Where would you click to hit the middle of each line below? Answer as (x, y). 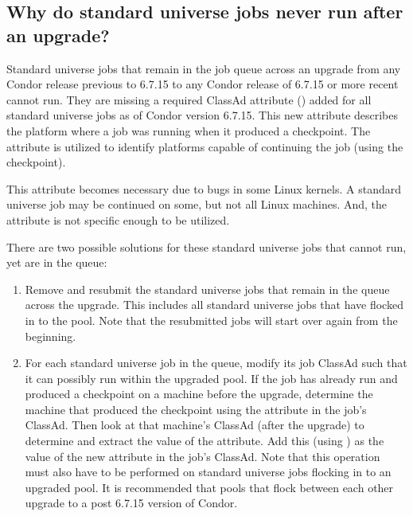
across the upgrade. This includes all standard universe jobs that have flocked (214, 305)
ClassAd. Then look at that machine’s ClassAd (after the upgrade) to (195, 425)
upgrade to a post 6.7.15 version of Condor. (131, 503)
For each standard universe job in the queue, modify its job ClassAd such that (216, 363)
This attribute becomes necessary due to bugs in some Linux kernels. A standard (204, 188)
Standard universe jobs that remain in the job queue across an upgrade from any (204, 68)
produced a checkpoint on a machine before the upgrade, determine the (199, 394)
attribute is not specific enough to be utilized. (118, 219)
